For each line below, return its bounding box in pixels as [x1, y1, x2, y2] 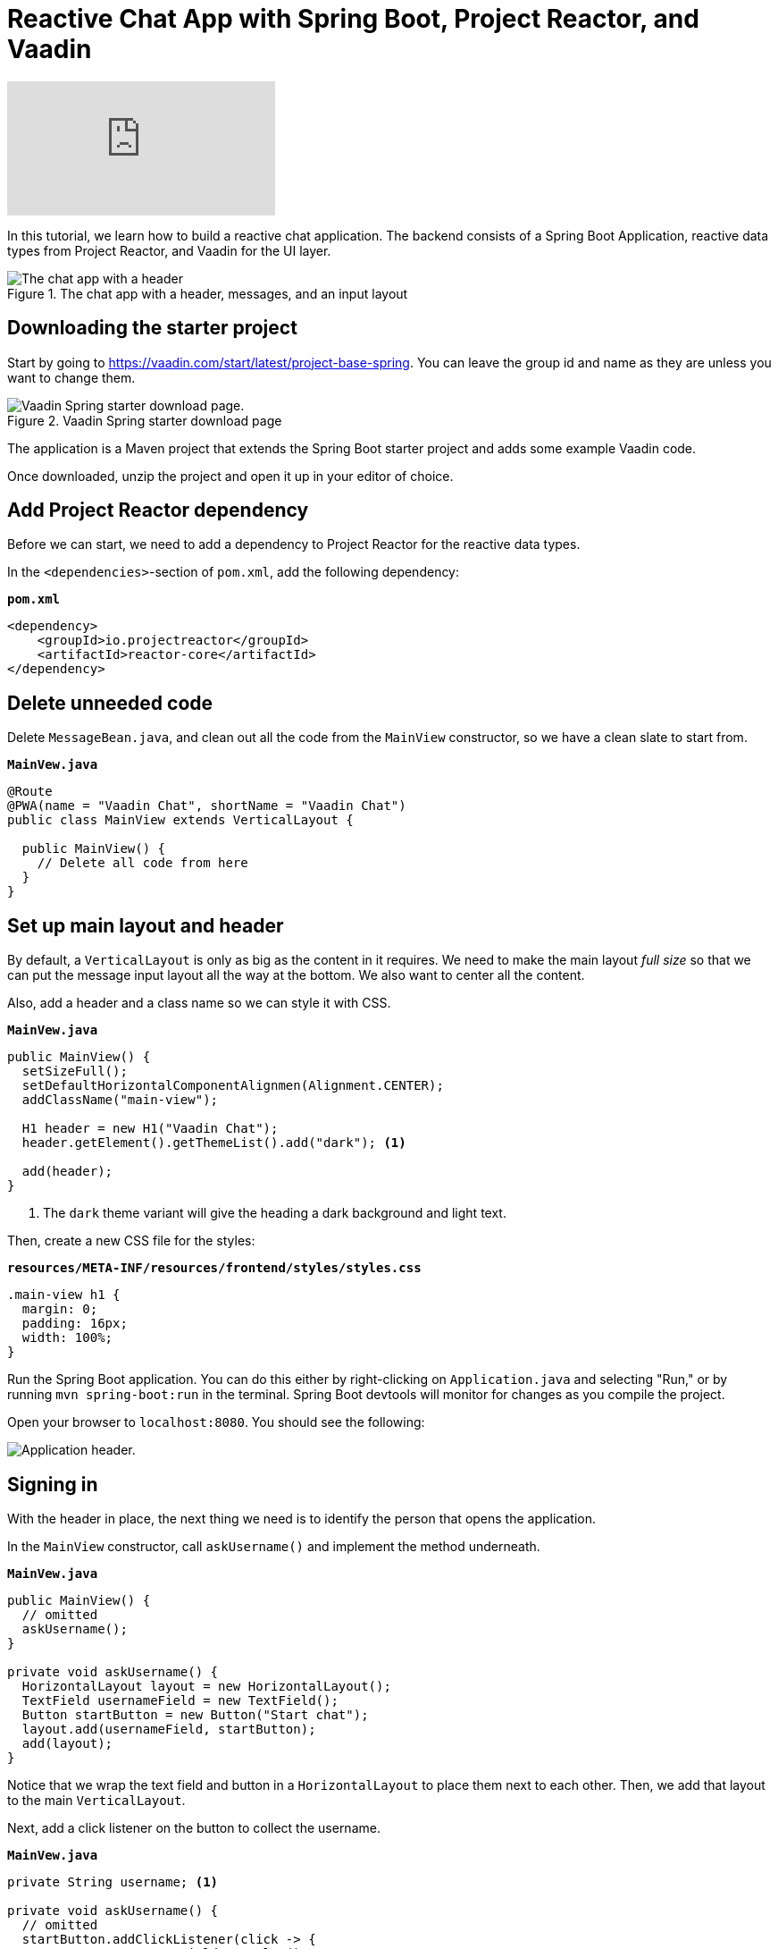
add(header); [21, 1164, 113, 1179]
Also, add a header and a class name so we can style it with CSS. [7, 995, 391, 1011]
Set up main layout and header [7, 914, 284, 937]
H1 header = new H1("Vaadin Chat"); [21, 1121, 279, 1136]
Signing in [7, 1472, 98, 1496]
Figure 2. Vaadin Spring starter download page [7, 412, 282, 428]
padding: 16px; [21, 1316, 128, 1331]
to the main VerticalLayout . [7, 1792, 186, 1808]
